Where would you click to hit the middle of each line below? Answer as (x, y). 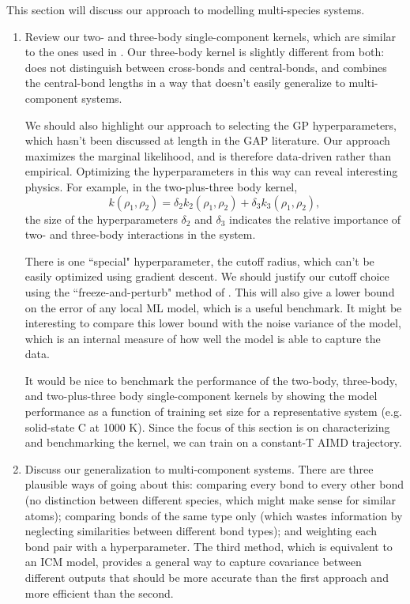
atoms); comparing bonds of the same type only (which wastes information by (214, 515)
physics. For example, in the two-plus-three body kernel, (161, 186)
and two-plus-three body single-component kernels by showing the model (201, 396)
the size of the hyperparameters (101, 219)
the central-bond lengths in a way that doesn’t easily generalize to (185, 83)
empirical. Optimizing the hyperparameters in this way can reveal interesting (211, 171)
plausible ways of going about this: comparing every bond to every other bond (214, 484)
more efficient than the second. (99, 593)
